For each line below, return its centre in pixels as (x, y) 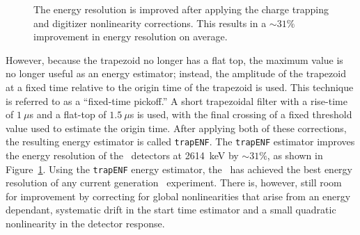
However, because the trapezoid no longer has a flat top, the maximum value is (174, 59)
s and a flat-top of (68, 114)
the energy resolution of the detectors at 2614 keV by (122, 155)
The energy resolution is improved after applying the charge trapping (181, 9)
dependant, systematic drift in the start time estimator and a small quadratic (171, 210)
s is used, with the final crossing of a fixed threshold (241, 114)
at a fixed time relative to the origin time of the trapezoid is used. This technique (180, 87)
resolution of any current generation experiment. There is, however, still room (174, 183)
